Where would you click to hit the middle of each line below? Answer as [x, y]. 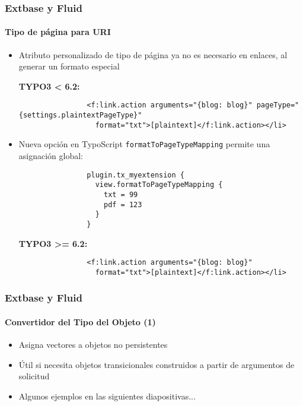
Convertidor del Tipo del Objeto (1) [80, 321]
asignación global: [51, 156]
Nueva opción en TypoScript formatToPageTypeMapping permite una [144, 144]
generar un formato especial [69, 66]
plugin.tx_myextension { [135, 175]
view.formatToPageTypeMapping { [159, 185]
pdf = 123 [123, 204]
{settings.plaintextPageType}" [80, 115]
